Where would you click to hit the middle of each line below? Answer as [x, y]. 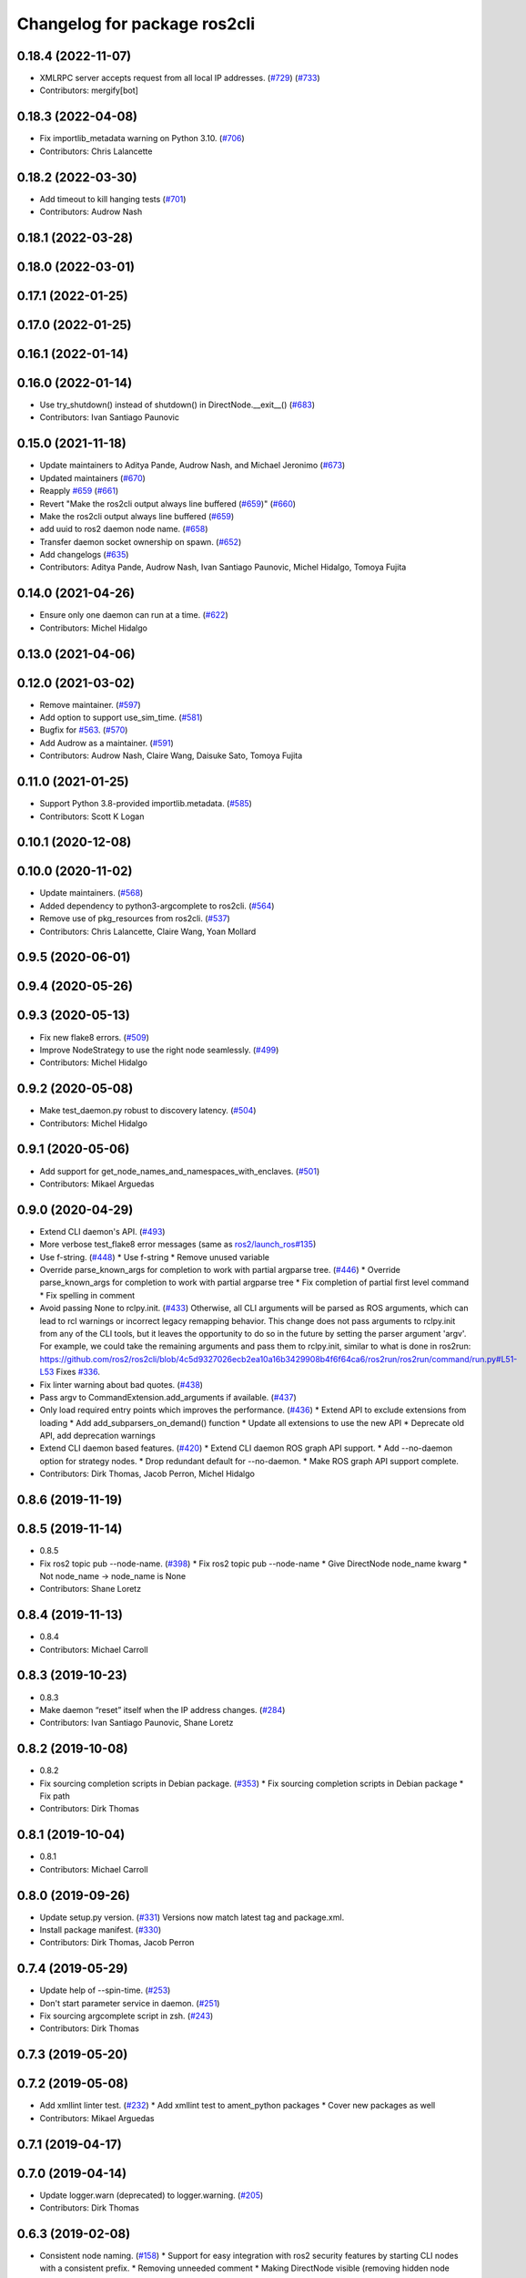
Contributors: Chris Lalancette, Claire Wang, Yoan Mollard [148, 931]
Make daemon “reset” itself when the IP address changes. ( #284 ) [162, 1709]
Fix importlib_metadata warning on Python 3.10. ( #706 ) [142, 139]
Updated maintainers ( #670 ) [92, 477]
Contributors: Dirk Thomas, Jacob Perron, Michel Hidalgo [147, 1474]
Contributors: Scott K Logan [92, 816]
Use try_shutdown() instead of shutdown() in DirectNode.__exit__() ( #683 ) [177, 405]
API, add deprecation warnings [98, 1436]
